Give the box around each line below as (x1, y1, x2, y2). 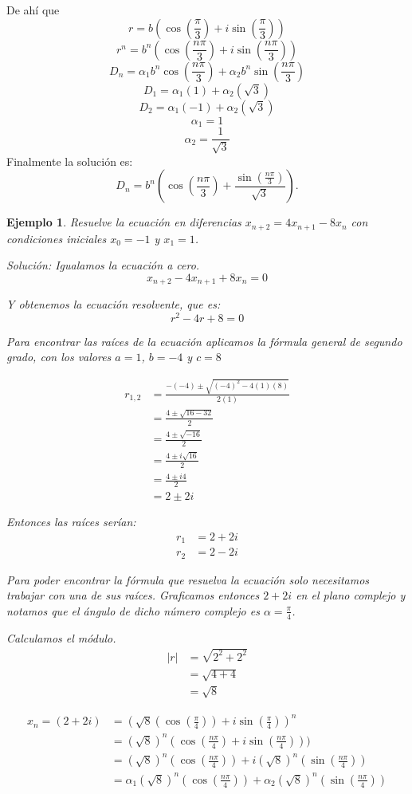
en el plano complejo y (296, 587, 406, 603)
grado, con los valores (6, 348, 112, 365)
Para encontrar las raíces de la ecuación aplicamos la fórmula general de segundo (6, 332, 402, 349)
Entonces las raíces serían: (6, 513, 136, 530)
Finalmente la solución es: (6, 152, 133, 169)
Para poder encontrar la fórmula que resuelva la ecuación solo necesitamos (6, 571, 370, 588)
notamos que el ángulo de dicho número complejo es (6, 602, 260, 619)
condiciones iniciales (6, 230, 107, 246)
